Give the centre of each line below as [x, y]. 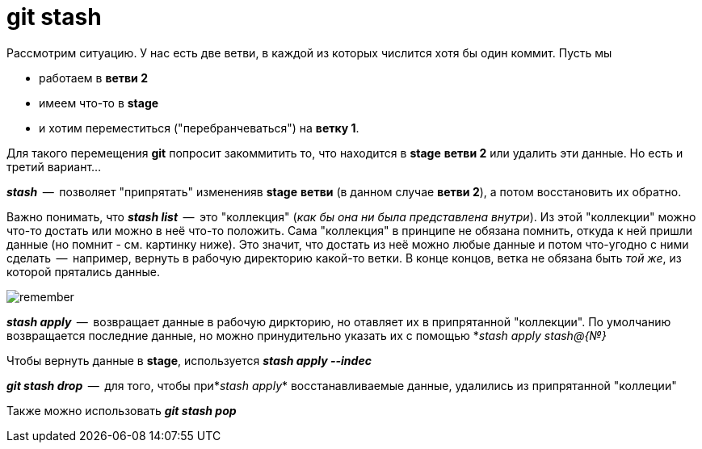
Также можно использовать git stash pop [122, 410]
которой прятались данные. [83, 271]
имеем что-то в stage [99, 103]
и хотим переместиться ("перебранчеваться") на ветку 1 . [199, 128]
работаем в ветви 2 [93, 78]
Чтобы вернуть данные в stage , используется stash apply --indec [189, 360]
